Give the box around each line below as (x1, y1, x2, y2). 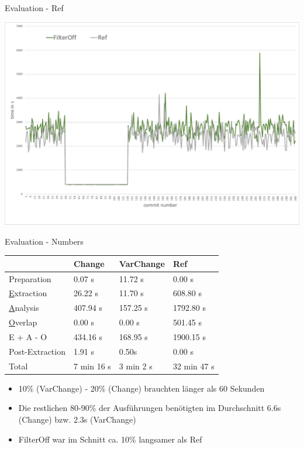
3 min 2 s (119, 359, 153, 372)
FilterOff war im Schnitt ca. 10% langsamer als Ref (18, 433, 202, 445)
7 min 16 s (73, 359, 111, 372)
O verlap (9, 316, 37, 328)
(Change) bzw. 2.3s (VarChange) (18, 413, 136, 425)
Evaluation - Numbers (5, 235, 84, 247)
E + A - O (9, 331, 47, 342)
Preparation (9, 272, 51, 285)
